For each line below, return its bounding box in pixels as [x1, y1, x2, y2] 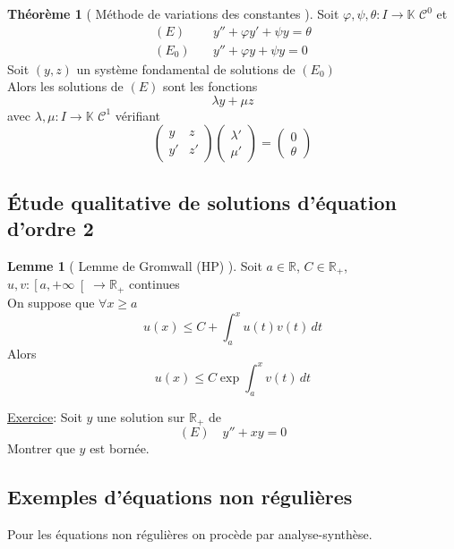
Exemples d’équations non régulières [7, 483, 353, 511]
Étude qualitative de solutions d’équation [7, 188, 397, 215]
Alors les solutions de [7, 77, 124, 96]
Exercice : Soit [7, 407, 82, 426]
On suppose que [7, 292, 95, 311]
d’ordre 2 [7, 215, 94, 242]
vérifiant [115, 106, 161, 124]
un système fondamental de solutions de [76, 59, 296, 78]
